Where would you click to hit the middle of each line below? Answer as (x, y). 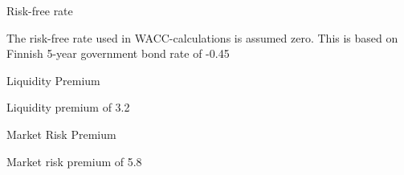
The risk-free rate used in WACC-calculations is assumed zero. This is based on (202, 37)
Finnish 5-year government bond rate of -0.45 (118, 53)
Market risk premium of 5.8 (74, 161)
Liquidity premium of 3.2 (68, 107)
